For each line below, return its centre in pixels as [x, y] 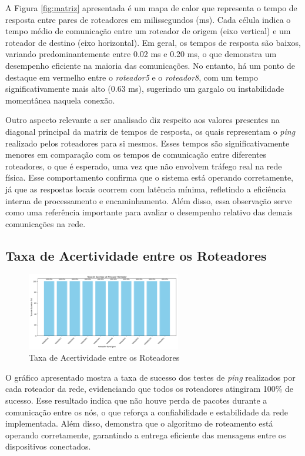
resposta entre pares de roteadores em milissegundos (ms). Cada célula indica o [148, 19]
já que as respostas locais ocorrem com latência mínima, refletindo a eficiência [146, 189]
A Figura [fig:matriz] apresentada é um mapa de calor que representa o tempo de [151, 8]
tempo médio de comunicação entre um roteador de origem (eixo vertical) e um [148, 31]
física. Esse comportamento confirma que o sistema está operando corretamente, [150, 177]
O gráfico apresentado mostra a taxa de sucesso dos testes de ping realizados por [150, 377]
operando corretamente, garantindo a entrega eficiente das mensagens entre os [146, 435]
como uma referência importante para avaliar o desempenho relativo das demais [149, 212]
